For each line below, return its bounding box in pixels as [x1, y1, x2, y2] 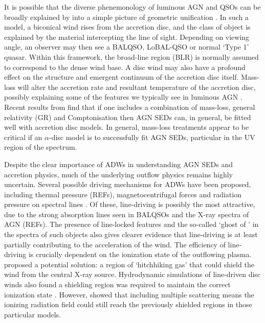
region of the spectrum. [4, 142, 77, 152]
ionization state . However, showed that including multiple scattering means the [4, 289, 254, 299]
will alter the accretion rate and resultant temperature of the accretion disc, [17, 81, 256, 92]
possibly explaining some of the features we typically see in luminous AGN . [4, 91, 242, 102]
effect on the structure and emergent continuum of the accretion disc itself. [4, 72, 239, 82]
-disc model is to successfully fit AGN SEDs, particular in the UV [49, 131, 255, 142]
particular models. [4, 309, 61, 319]
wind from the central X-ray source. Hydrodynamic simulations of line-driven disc [4, 269, 261, 280]
